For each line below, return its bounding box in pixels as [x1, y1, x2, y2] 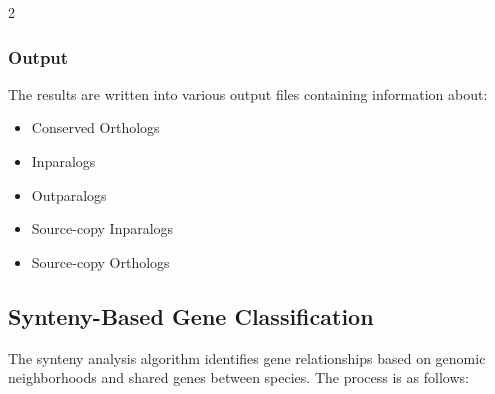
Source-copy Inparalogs [31, 218, 174, 239]
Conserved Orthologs [31, 117, 160, 138]
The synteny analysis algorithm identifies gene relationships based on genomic [8, 347, 486, 368]
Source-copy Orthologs [31, 251, 170, 272]
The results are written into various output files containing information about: [8, 83, 488, 104]
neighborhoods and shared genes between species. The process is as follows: [8, 367, 469, 388]
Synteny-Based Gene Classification [8, 300, 374, 331]
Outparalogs [31, 184, 107, 205]
